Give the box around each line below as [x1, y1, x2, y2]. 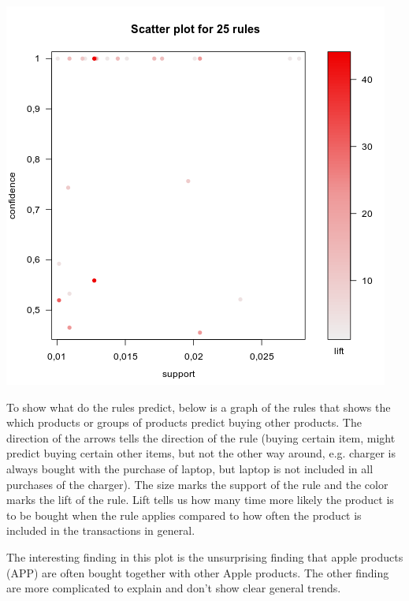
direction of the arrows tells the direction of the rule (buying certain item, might [6, 429, 396, 446]
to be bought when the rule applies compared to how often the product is [6, 506, 362, 523]
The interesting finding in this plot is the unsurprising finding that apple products [6, 548, 403, 565]
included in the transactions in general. [6, 522, 195, 539]
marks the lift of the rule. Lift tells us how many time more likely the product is [6, 491, 394, 508]
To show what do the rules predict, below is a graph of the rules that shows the [6, 398, 391, 415]
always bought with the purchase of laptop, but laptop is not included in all [6, 460, 374, 476]
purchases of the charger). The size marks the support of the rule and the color [6, 476, 389, 492]
